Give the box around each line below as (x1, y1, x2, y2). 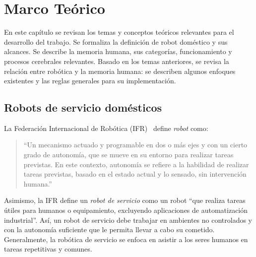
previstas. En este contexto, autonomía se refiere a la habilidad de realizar (23, 159, 249, 169)
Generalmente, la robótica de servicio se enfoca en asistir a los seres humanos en (4, 234, 248, 244)
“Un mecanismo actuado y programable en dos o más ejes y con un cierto (23, 139, 248, 150)
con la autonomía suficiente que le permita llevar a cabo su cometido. (4, 224, 215, 235)
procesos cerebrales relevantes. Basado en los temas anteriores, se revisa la (4, 56, 229, 66)
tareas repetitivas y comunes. (4, 244, 92, 254)
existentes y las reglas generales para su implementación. (4, 75, 176, 86)
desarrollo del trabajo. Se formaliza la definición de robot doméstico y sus (4, 36, 228, 47)
